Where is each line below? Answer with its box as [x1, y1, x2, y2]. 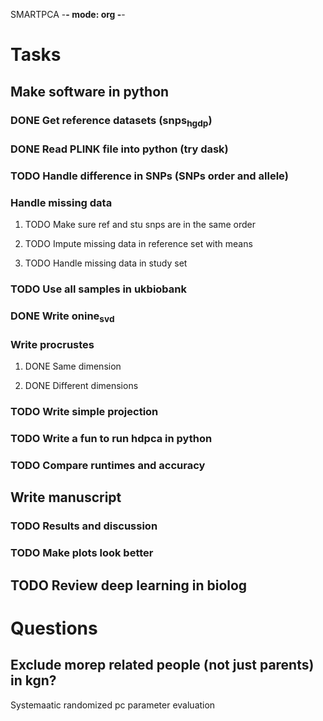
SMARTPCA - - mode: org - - [10, 9, 126, 20]
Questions [10, 617, 98, 639]
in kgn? [10, 672, 57, 689]
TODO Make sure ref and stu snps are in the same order [24, 218, 256, 230]
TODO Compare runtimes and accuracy [10, 459, 206, 473]
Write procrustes [10, 337, 95, 351]
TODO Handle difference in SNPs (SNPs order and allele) [10, 169, 289, 183]
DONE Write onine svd [10, 309, 115, 325]
